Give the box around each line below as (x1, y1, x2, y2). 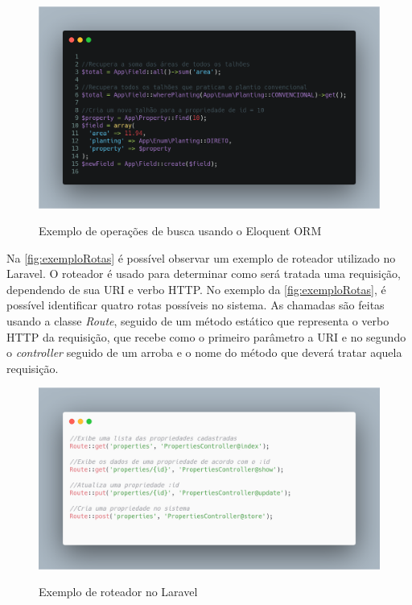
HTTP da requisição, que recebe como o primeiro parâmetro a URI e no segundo (6, 328, 406, 345)
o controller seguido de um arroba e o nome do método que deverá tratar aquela (6, 344, 402, 361)
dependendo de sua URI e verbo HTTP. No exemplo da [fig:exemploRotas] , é (6, 280, 386, 297)
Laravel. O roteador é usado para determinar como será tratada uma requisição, (6, 265, 401, 282)
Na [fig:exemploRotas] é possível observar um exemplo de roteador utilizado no (6, 249, 396, 266)
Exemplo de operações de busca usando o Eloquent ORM (39, 222, 322, 239)
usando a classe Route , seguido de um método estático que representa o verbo (6, 313, 389, 329)
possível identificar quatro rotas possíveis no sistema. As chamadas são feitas (6, 296, 385, 313)
